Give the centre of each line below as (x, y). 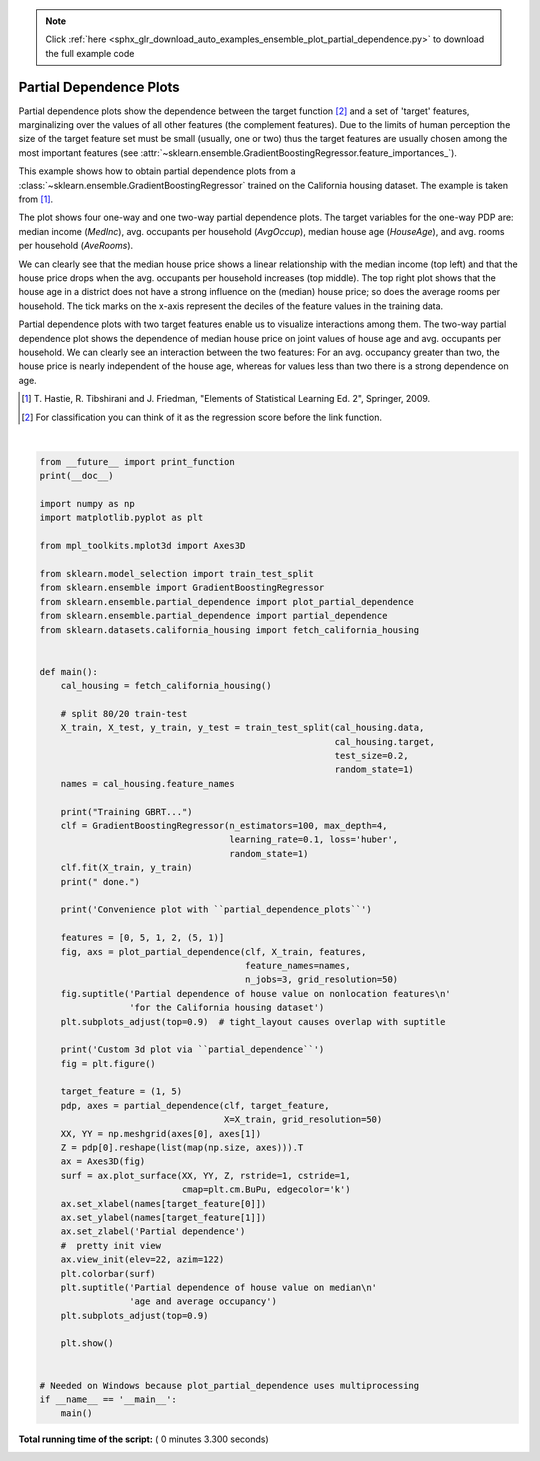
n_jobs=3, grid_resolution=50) (322, 979)
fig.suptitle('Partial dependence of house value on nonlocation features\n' (256, 993)
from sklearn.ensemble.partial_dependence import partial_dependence (213, 616)
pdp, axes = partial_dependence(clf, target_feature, (195, 1105)
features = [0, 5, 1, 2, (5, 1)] (142, 938)
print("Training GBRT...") (127, 811)
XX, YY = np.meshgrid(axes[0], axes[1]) (161, 1133)
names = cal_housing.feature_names (147, 783)
